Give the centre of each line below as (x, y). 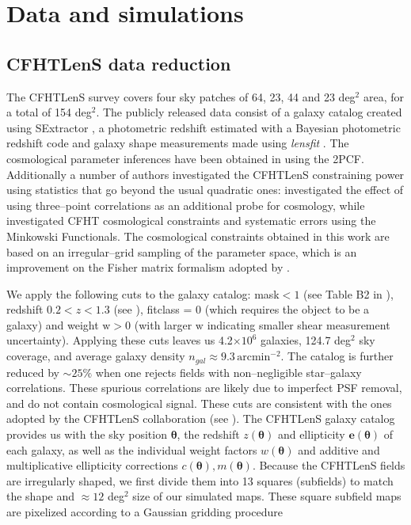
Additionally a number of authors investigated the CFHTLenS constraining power (205, 174)
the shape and (41, 496)
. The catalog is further (337, 356)
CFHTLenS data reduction (119, 63)
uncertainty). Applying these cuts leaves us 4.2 (120, 340)
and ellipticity (311, 434)
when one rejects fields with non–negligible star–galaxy (228, 372)
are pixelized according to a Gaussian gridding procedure (145, 511)
